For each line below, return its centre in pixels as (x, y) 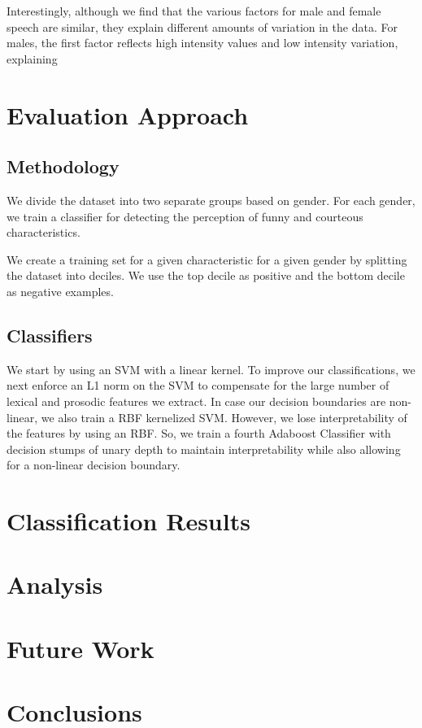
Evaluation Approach (128, 114)
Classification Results (128, 521)
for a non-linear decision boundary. (94, 465)
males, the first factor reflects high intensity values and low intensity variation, (202, 43)
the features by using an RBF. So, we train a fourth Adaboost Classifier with (199, 433)
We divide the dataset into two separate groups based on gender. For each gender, (211, 200)
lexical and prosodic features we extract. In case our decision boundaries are (196, 401)
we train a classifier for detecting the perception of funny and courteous (185, 216)
